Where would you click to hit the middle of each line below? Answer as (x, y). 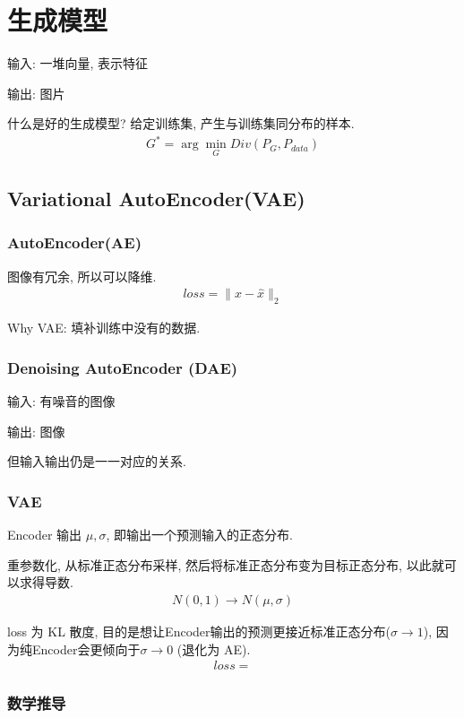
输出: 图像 (36, 431)
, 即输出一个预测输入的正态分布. (199, 535)
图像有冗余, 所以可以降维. (82, 276)
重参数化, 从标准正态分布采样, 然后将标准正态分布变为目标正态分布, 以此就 (226, 564)
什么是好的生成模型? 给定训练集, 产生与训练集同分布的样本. (181, 123)
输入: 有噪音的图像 (61, 401)
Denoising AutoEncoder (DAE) (123, 367)
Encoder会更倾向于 (86, 649)
